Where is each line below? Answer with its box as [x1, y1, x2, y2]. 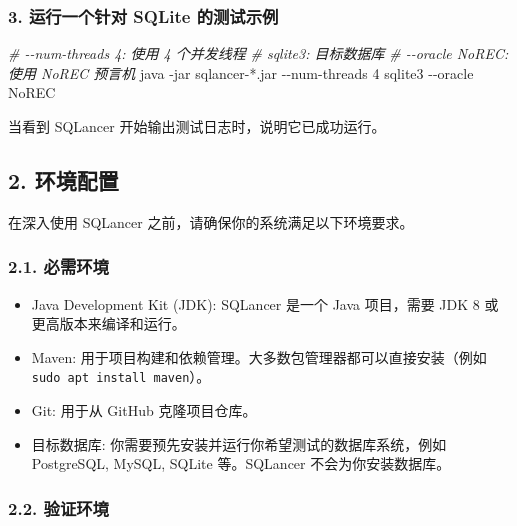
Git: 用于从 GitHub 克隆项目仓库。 [31, 400, 257, 421]
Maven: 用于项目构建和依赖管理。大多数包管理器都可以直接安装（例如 [31, 346, 487, 367]
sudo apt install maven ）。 [31, 366, 211, 387]
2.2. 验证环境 [8, 495, 109, 520]
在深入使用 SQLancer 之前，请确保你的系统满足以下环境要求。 [8, 211, 414, 232]
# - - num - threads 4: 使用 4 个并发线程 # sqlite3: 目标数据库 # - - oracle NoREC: [8, 43, 509, 64]
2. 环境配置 [8, 164, 119, 195]
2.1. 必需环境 [8, 254, 109, 279]
